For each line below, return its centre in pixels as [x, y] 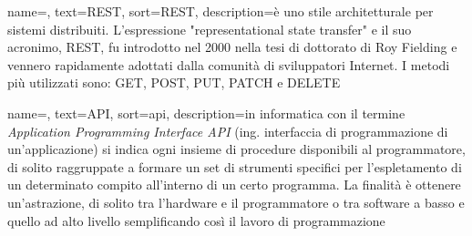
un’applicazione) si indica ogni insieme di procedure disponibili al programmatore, [236, 149]
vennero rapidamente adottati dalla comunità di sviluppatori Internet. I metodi [229, 64]
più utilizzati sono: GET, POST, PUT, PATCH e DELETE [174, 82]
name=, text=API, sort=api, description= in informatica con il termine [206, 113]
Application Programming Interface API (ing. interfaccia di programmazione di [228, 131]
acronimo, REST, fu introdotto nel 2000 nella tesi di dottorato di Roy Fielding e [232, 47]
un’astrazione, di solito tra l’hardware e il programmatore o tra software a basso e [236, 202]
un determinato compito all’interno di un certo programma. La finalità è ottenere [234, 185]
